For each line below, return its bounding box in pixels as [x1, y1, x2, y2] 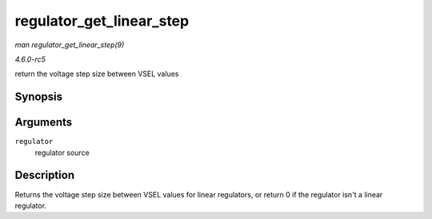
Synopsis [14, 90, 63, 104]
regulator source [34, 148, 90, 157]
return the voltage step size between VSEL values [14, 69, 179, 79]
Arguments [14, 116, 73, 129]
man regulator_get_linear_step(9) [14, 40, 125, 50]
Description [14, 169, 75, 182]
